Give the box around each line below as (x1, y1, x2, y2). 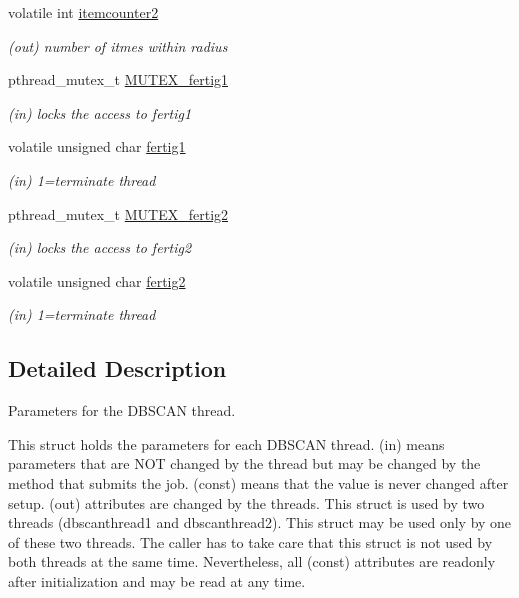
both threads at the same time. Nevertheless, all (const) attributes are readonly (8, 551, 496, 572)
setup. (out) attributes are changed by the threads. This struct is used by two (8, 492, 485, 513)
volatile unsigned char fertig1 (8, 136, 186, 157)
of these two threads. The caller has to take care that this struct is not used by (8, 531, 493, 552)
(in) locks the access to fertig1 (8, 102, 192, 123)
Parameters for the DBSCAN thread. (8, 400, 236, 421)
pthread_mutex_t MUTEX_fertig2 (8, 203, 229, 224)
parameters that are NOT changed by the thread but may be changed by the (8, 453, 481, 474)
